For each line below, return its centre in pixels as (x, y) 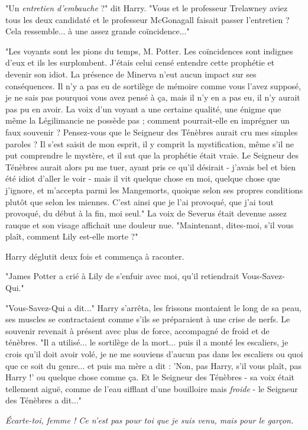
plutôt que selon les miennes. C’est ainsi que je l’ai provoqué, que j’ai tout (140, 201)
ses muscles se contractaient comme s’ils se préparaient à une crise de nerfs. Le (148, 319)
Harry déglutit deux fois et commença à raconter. (95, 256)
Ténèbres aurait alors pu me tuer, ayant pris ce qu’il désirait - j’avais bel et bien (150, 166)
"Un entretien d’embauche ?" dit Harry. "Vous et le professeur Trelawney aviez (147, 8)
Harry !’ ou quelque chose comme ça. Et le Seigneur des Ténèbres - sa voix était (150, 377)
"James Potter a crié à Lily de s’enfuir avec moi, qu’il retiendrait (122, 276)
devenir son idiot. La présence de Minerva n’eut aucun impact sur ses (131, 74)
